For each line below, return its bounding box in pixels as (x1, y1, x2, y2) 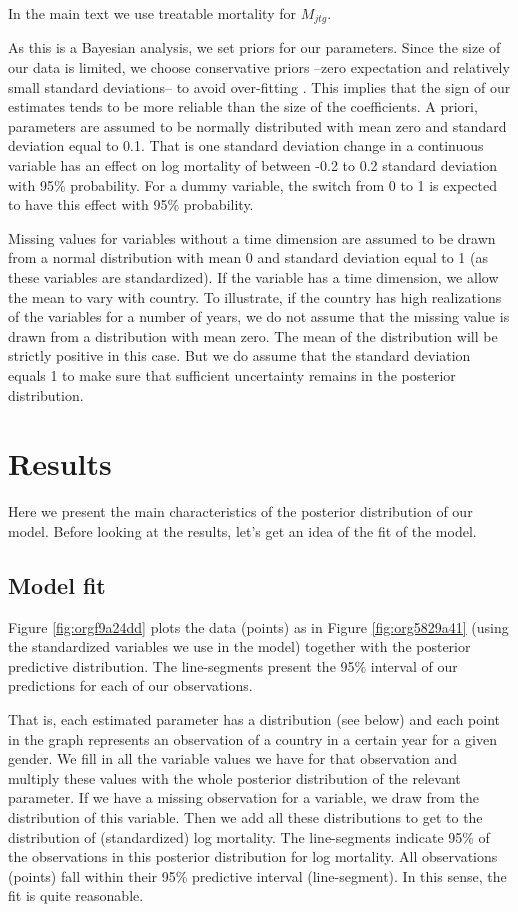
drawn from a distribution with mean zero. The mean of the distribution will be (8, 325, 498, 346)
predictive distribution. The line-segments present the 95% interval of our (8, 655, 458, 676)
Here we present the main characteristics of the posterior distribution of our (8, 501, 473, 522)
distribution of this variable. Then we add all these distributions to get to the (8, 807, 483, 827)
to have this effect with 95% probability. (8, 194, 254, 215)
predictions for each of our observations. (8, 675, 253, 696)
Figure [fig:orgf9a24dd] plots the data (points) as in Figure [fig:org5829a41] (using (8, 616, 509, 637)
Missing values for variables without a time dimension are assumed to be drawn (8, 227, 496, 248)
